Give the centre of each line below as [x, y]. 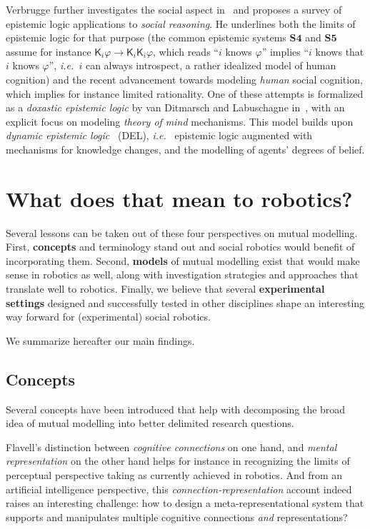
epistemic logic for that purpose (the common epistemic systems [146, 37]
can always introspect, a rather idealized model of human [211, 65]
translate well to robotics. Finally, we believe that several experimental [165, 289]
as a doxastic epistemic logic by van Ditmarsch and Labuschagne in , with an [175, 107]
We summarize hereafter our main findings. [100, 340]
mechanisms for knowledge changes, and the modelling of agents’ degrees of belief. [185, 149]
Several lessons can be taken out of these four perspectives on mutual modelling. [182, 232]
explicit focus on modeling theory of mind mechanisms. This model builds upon [180, 121]
